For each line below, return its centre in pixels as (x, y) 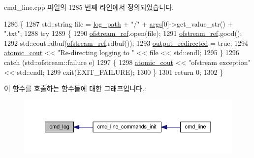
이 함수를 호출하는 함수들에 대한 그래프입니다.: (75, 88)
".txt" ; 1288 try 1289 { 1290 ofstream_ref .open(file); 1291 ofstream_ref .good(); (123, 33)
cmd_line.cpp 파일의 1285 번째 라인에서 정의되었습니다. (89, 7)
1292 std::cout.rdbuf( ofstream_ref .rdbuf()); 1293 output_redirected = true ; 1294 (126, 43)
